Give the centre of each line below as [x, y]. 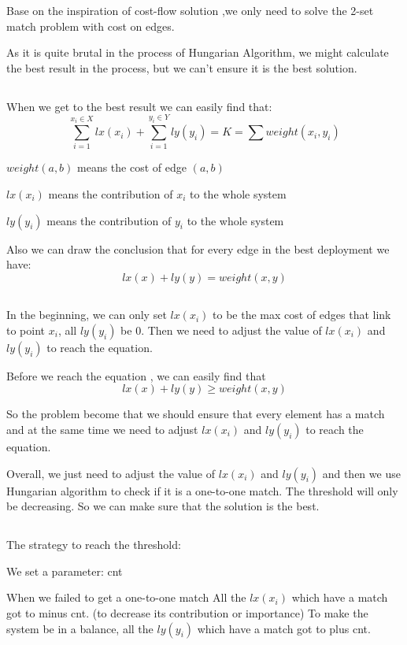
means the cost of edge [132, 167]
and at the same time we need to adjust [102, 429]
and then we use [361, 473]
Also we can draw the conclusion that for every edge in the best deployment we [198, 248]
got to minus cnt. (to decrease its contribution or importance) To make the [187, 612]
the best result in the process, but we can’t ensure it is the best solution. [182, 67]
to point [26, 330]
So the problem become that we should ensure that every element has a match [196, 414]
